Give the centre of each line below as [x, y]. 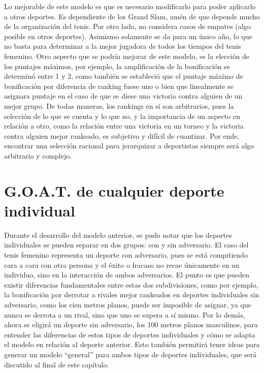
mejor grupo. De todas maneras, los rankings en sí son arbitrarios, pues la [119, 105]
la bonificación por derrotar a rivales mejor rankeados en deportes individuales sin [132, 294]
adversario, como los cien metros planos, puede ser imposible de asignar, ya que [128, 304]
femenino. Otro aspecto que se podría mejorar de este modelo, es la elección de [127, 56]
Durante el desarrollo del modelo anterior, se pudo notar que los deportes [118, 235]
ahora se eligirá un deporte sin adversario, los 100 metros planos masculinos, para [131, 324]
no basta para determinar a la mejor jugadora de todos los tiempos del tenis [123, 46]
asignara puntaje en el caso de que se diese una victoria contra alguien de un [123, 96]
